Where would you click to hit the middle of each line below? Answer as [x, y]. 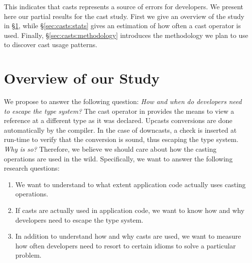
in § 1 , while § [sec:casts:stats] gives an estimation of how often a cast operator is [122, 26]
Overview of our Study [82, 78]
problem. [28, 255]
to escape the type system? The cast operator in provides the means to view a [119, 111]
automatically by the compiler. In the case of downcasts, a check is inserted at [120, 130]
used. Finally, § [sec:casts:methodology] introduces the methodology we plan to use [126, 35]
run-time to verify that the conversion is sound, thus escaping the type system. [121, 139]
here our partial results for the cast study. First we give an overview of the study [124, 16]
